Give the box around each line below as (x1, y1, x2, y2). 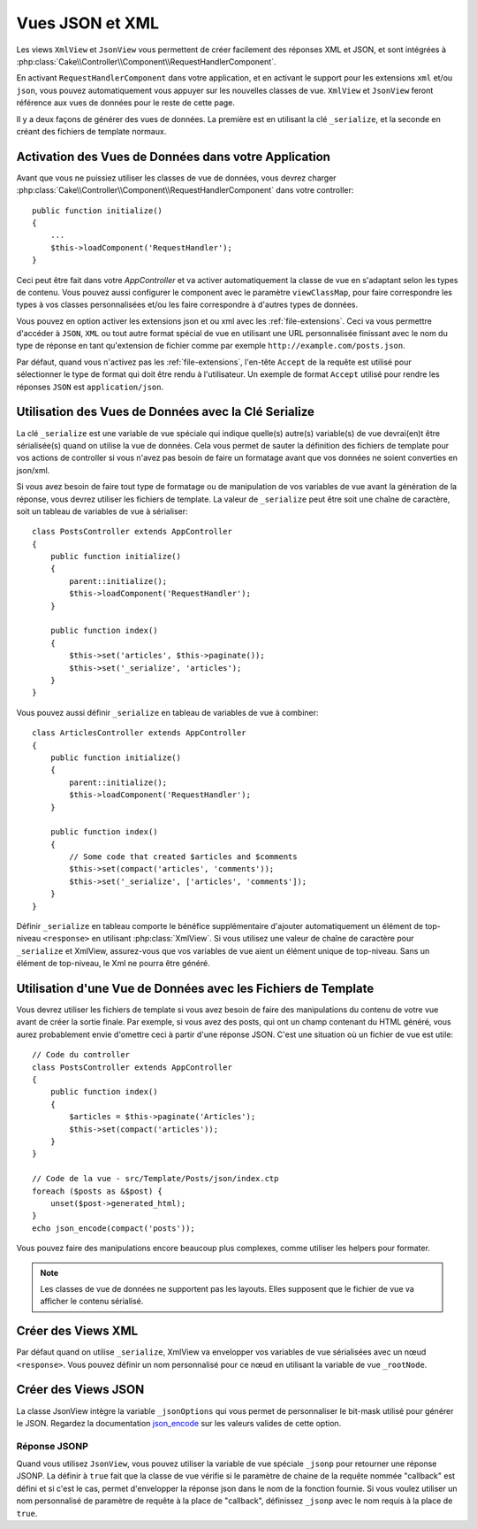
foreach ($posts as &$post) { (32, 1186, 163, 1196)
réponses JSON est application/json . (16, 381, 163, 392)
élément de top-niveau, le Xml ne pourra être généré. (16, 958, 211, 969)
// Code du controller (32, 1049, 131, 1060)
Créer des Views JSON (16, 1382, 145, 1397)
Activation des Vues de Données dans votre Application (16, 149, 331, 164)
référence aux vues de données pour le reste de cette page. (16, 97, 236, 108)
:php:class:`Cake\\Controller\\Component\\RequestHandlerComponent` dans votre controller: (16, 185, 354, 196)
